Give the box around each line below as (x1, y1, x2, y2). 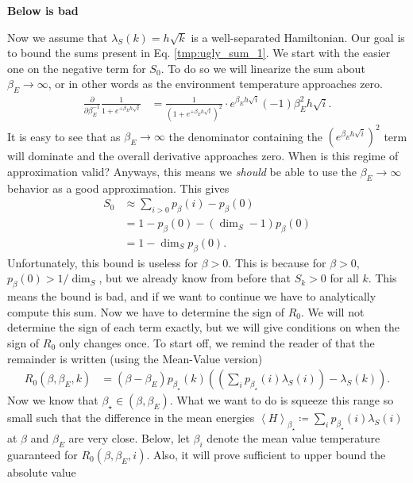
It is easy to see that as (7, 128, 121, 144)
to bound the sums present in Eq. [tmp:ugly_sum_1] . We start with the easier (7, 44, 391, 61)
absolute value (7, 463, 76, 480)
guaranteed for (7, 446, 78, 462)
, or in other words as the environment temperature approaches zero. (48, 75, 383, 92)
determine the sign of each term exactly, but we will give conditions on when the (7, 319, 400, 335)
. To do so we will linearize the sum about (160, 59, 365, 76)
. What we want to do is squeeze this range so (169, 392, 394, 408)
